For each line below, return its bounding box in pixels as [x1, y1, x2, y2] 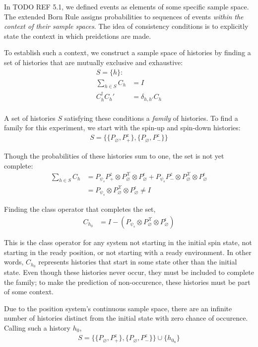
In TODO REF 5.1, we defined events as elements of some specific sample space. [4, 1, 249, 11]
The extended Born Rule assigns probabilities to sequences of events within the [4, 11, 244, 21]
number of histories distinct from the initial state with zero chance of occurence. [4, 313, 248, 323]
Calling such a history [4, 323, 70, 333]
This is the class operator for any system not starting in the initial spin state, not [4, 237, 252, 247]
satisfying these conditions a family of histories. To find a [64, 112, 238, 123]
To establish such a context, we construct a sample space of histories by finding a [4, 47, 251, 58]
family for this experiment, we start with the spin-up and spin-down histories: [4, 122, 241, 133]
